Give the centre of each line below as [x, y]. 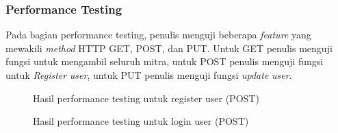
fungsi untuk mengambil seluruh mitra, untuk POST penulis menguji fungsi [165, 61]
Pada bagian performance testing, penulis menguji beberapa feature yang [158, 35]
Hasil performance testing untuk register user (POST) [146, 98]
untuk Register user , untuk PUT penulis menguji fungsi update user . [149, 75]
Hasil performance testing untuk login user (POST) [141, 121]
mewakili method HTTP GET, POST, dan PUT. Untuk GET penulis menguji [169, 48]
